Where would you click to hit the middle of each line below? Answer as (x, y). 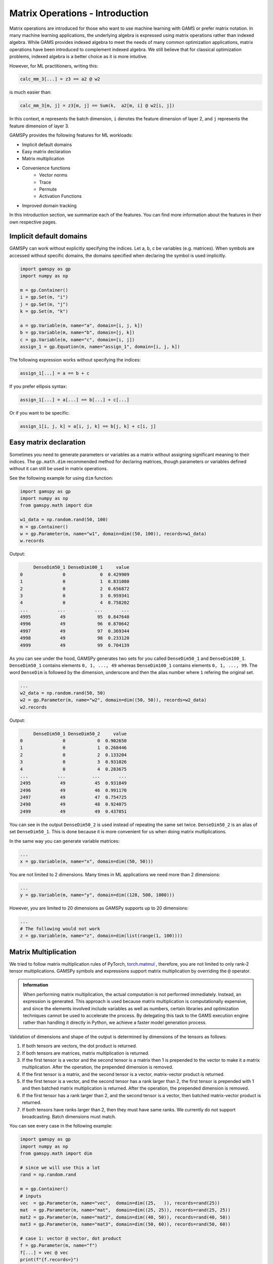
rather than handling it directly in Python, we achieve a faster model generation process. (115, 1023)
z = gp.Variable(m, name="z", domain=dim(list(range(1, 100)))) (101, 936)
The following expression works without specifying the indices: (75, 360)
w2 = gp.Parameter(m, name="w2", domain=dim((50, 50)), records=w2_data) (113, 700)
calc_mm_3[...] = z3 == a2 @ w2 (60, 79)
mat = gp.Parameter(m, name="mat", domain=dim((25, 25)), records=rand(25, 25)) (125, 1210)
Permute (48, 189)
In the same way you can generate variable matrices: (64, 841)
